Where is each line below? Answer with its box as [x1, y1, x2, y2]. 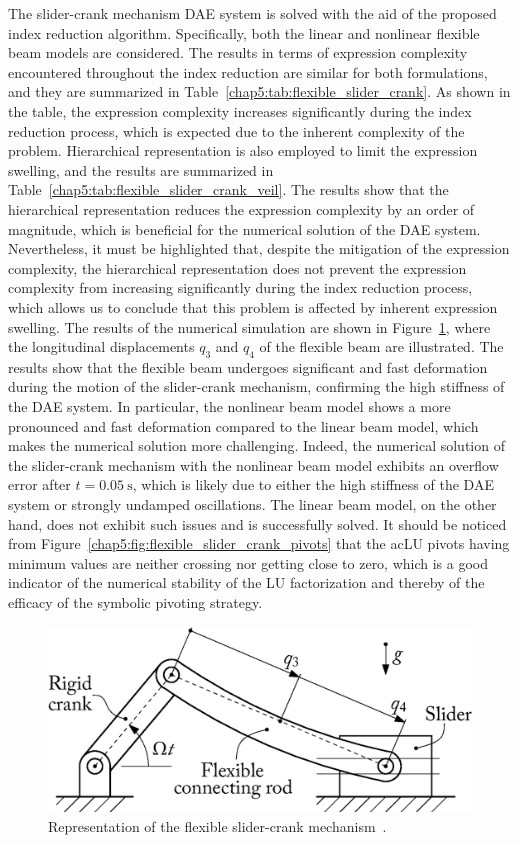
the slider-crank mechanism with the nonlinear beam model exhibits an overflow [8, 454, 499, 475]
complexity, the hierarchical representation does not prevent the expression [8, 257, 467, 278]
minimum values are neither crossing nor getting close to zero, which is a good [8, 552, 489, 573]
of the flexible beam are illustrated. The [259, 336, 504, 357]
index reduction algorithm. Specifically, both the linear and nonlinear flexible [8, 22, 480, 43]
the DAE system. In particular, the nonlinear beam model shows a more [8, 396, 451, 417]
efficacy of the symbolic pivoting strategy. [8, 592, 263, 613]
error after [8, 474, 71, 495]
